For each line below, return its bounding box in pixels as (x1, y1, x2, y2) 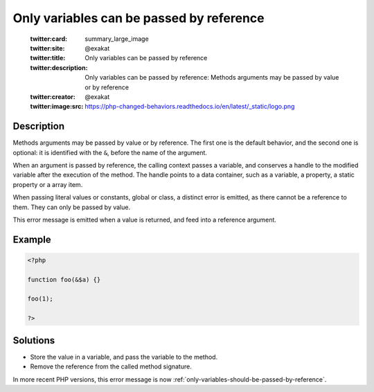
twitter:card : (30, 35, 68, 43)
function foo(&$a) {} (27, 276, 101, 283)
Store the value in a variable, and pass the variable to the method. (30, 353, 218, 361)
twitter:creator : (30, 92, 75, 100)
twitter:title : (30, 54, 66, 62)
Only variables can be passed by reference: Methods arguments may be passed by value (84, 73, 339, 82)
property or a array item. (12, 180, 83, 188)
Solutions (12, 335, 55, 346)
